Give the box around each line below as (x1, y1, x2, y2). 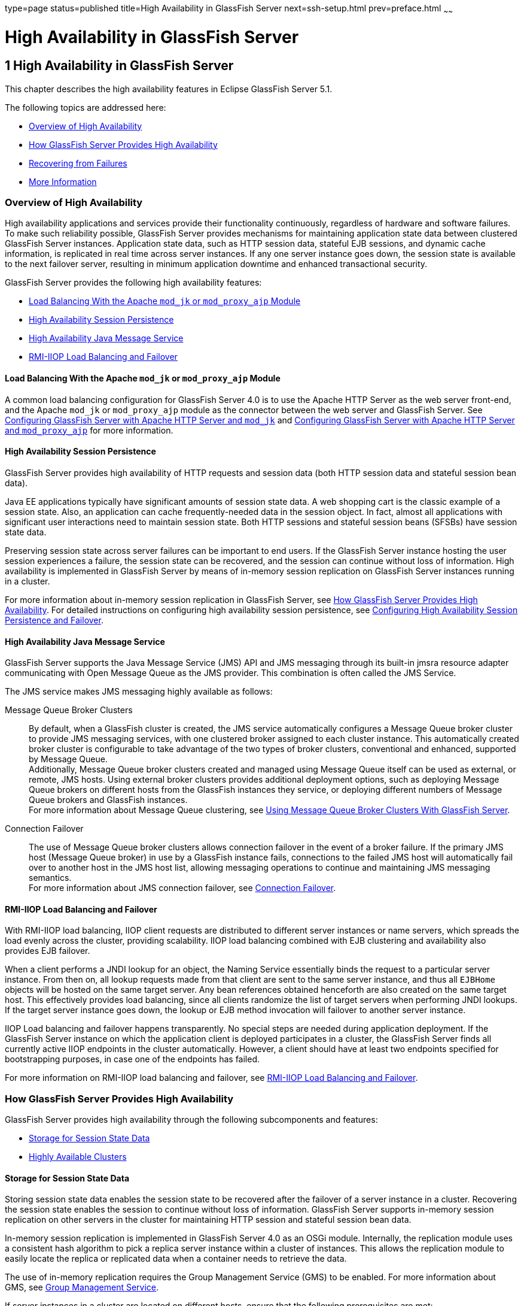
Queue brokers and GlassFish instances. (29, 795, 188, 805)
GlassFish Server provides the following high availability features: (5, 277, 262, 288)
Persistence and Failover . (5, 614, 103, 625)
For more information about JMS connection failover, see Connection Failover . (29, 883, 336, 893)
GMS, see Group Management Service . (5, 1282, 159, 1293)
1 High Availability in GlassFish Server (5, 58, 234, 74)
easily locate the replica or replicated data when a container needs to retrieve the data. (5, 1253, 347, 1264)
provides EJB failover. (5, 946, 90, 956)
